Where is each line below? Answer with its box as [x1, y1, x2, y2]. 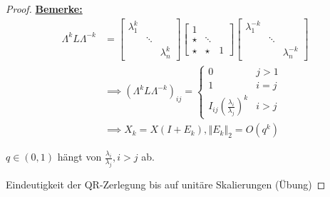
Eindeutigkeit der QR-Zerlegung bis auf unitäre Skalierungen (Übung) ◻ [6, 177, 326, 192]
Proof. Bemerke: [6, 1, 83, 16]
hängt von [57, 149, 102, 164]
